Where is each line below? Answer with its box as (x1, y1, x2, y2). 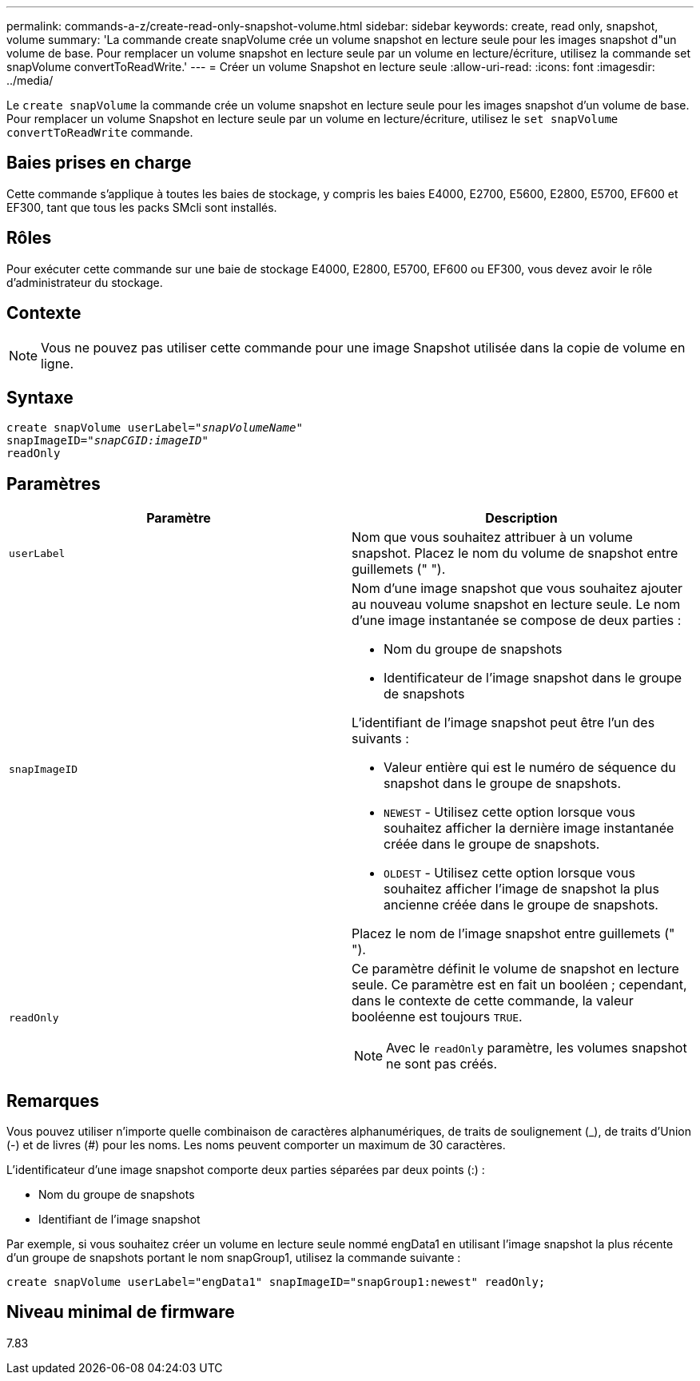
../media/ (6, 74, 54, 87)
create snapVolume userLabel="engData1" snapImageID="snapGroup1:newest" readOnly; (6, 1276, 546, 1289)
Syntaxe (6, 387, 74, 408)
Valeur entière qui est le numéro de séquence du (384, 759, 676, 776)
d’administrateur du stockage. (6, 275, 163, 289)
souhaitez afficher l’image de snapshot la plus (384, 881, 659, 897)
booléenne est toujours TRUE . (352, 1009, 523, 1025)
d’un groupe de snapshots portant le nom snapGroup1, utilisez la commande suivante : (6, 1251, 461, 1265)
